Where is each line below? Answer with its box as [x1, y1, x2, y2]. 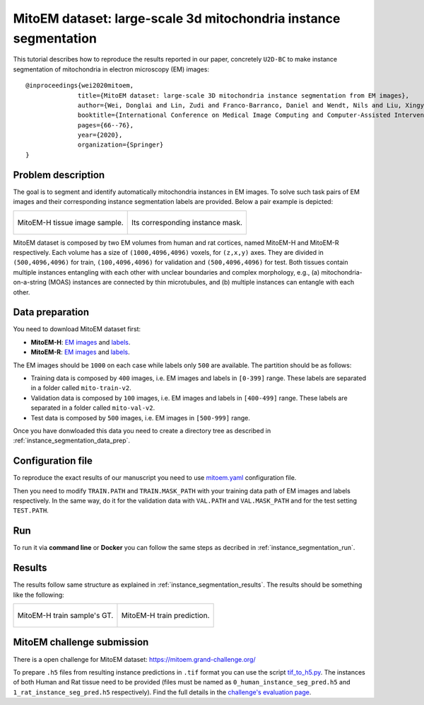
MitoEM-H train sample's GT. [17, 610, 114, 620]
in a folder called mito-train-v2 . [30, 384, 131, 392]
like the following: [13, 590, 65, 599]
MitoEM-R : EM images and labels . [30, 348, 130, 357]
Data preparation [13, 306, 90, 319]
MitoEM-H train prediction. [121, 610, 210, 620]
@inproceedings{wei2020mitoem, [25, 81, 134, 90]
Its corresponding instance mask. [131, 217, 243, 227]
